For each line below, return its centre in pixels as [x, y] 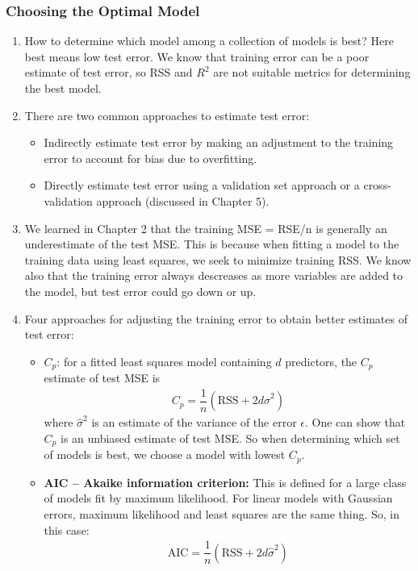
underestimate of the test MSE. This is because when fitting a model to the [212, 244]
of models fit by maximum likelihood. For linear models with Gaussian [218, 498]
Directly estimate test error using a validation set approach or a [202, 185]
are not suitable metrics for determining [312, 72]
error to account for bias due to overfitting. [150, 158]
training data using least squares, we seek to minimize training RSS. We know [218, 259]
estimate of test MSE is [102, 378]
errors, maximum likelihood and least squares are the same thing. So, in [222, 513]
